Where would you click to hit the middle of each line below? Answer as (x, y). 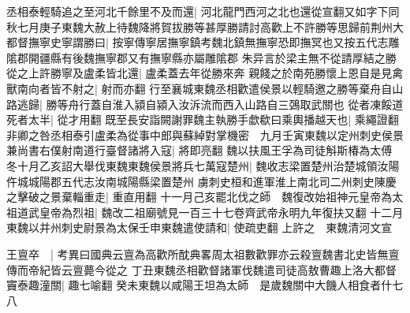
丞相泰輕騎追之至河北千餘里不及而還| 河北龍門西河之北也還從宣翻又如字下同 (203, 11)
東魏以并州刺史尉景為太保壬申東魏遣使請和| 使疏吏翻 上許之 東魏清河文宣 (199, 227)
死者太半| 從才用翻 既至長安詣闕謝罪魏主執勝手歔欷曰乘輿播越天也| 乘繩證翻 (203, 119)
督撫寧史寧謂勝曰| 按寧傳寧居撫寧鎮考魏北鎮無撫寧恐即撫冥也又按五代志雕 (208, 42)
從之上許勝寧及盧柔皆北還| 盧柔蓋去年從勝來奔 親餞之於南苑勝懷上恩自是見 (199, 73)
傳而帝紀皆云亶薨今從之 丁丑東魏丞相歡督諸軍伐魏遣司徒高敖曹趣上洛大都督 (201, 269)
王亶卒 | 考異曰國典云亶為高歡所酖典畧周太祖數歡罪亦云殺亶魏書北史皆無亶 (203, 253)
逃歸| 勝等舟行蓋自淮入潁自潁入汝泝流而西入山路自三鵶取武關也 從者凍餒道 (210, 104)
